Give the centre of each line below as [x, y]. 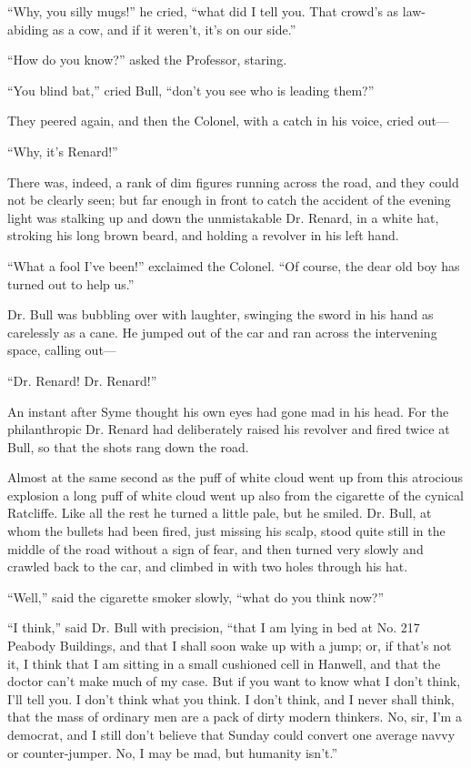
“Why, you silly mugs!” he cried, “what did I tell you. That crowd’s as [203, 11]
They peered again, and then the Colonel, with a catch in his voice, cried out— [228, 121]
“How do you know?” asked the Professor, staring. [147, 60]
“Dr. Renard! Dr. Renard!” [82, 380]
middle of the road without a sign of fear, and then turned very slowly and [215, 548]
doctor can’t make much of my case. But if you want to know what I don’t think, [234, 681]
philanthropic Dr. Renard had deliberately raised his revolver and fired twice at [229, 429]
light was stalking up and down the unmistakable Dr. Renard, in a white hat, [223, 217]
